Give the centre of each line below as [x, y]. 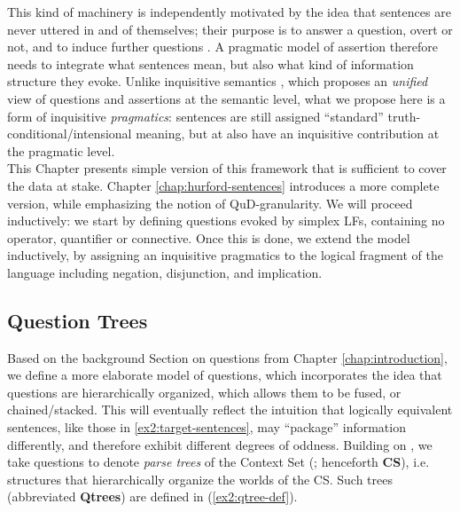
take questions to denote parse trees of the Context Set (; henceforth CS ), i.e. [218, 462]
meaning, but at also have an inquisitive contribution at [288, 134]
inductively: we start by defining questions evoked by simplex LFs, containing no [226, 221]
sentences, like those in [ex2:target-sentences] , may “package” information [207, 427]
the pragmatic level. [61, 150]
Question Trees [78, 320]
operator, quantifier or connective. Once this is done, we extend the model [209, 237]
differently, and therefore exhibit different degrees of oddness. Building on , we [220, 444]
